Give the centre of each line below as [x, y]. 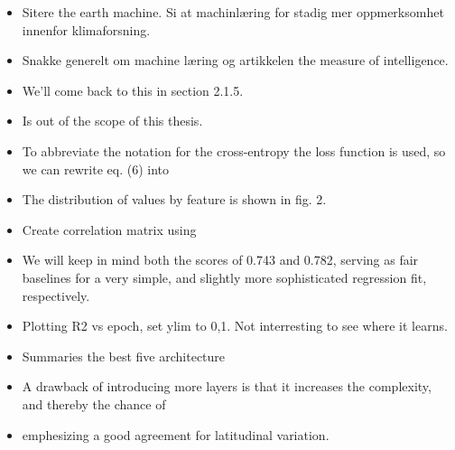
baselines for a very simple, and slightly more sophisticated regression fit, [224, 277]
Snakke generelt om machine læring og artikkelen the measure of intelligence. [235, 60]
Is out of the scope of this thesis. [112, 121]
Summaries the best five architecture [124, 356]
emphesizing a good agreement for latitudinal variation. [176, 434]
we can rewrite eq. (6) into [96, 169]
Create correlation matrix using [109, 229]
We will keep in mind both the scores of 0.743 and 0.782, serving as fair [220, 260]
